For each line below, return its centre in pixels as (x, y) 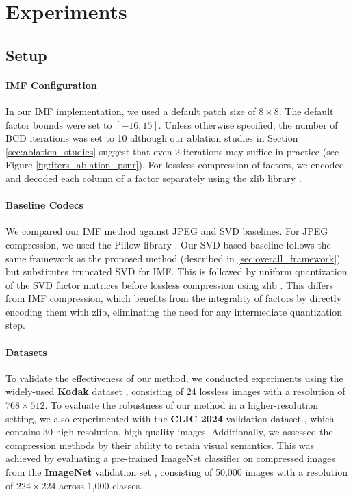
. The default (306, 111)
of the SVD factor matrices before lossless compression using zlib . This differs (170, 284)
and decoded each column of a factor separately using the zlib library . (154, 178)
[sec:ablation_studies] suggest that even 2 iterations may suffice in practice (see (172, 151)
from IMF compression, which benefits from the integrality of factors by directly (174, 298)
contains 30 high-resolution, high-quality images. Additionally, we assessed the (169, 432)
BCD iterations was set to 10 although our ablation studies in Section (152, 138)
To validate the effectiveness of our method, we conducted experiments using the (174, 378)
